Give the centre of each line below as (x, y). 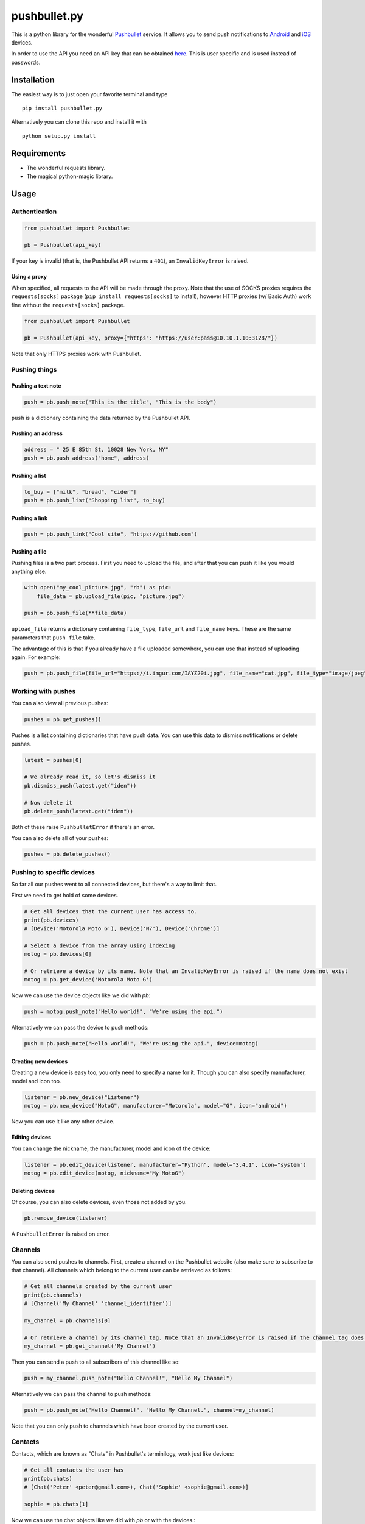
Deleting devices (33, 1191)
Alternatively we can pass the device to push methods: (80, 1028)
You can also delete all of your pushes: (60, 838)
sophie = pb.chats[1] (56, 1504)
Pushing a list (29, 475)
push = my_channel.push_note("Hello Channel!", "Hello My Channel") (128, 1378)
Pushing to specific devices (53, 872)
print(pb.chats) (48, 1479)
